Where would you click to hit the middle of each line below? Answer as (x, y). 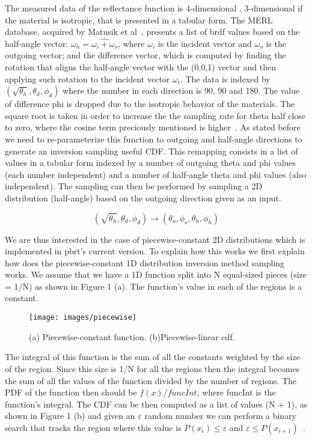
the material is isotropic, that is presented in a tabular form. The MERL (139, 20)
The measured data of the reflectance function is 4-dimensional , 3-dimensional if (154, 8)
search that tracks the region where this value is (93, 427)
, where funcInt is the (236, 392)
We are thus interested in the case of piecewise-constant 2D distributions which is (155, 239)
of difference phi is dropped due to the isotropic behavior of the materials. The (150, 104)
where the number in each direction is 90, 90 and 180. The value (181, 90)
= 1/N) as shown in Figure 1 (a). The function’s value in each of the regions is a (154, 286)
